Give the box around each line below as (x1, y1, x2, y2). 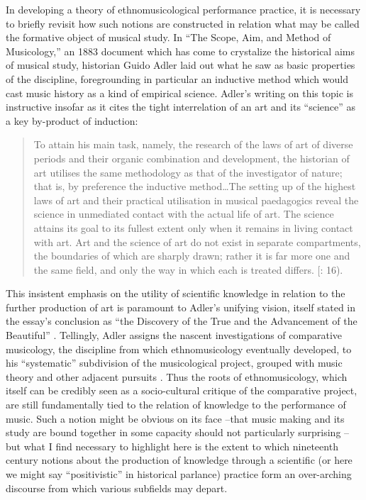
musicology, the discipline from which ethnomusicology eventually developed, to (6, 341, 352, 356)
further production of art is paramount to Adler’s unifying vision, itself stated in (6, 299, 356, 314)
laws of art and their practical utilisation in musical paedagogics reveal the (33, 192, 359, 207)
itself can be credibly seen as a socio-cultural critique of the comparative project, (6, 383, 357, 398)
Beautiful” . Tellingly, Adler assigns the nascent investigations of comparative (6, 328, 343, 343)
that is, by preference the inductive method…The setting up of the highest (33, 179, 356, 194)
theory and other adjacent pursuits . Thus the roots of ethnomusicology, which (6, 369, 348, 384)
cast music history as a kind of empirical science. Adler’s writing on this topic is (6, 85, 353, 100)
